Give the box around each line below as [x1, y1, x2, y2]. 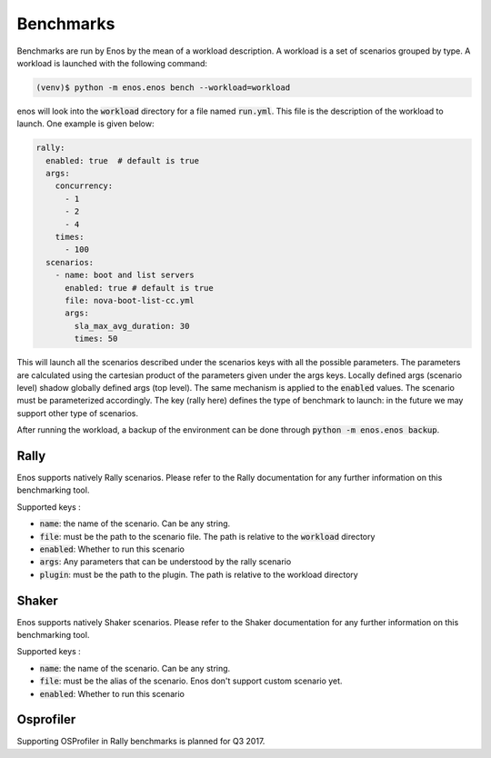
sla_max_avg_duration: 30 [74, 321, 190, 331]
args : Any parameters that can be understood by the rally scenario [39, 556, 292, 567]
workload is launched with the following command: [16, 57, 208, 68]
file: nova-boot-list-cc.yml [65, 295, 195, 305]
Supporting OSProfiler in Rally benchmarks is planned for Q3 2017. [16, 736, 266, 747]
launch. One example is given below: [16, 118, 155, 129]
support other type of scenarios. [16, 407, 139, 418]
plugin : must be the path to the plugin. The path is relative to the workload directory [39, 569, 358, 580]
